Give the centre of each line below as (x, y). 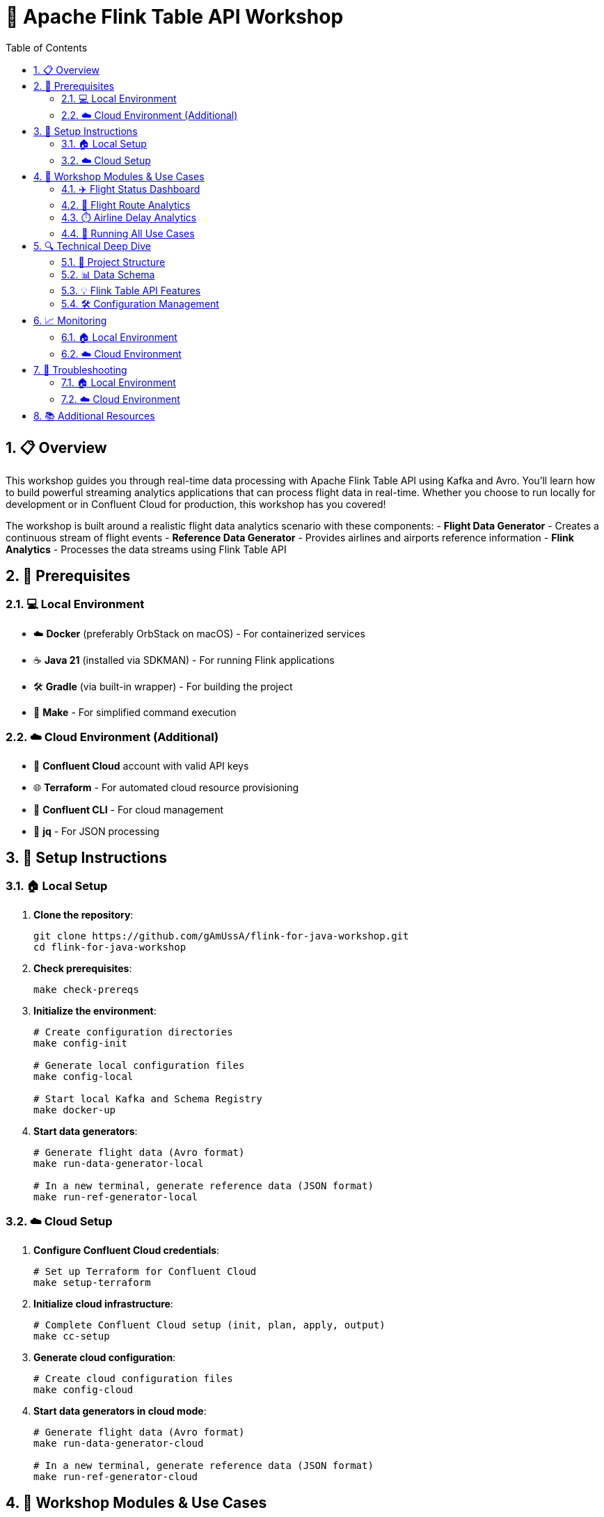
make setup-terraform (92, 1282)
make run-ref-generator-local (116, 1197)
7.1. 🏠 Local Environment (119, 382)
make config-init (80, 1043)
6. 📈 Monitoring (70, 320)
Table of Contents (47, 47)
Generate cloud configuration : (105, 1357)
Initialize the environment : (95, 1010)
